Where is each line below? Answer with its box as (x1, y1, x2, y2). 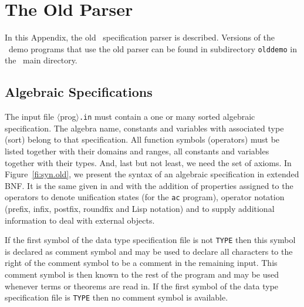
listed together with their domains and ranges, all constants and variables (5, 145, 269, 157)
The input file (5, 110, 55, 123)
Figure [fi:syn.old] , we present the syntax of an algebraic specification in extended (5, 168, 299, 180)
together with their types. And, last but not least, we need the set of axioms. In (5, 156, 292, 168)
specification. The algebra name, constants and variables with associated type (5, 122, 284, 134)
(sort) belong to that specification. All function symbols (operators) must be (5, 133, 280, 146)
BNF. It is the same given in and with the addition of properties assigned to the (5, 179, 293, 191)
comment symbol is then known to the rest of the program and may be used (5, 268, 279, 281)
